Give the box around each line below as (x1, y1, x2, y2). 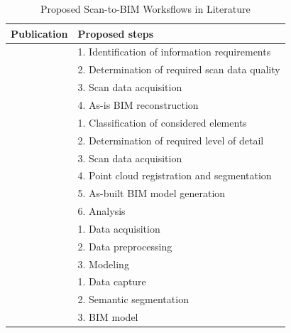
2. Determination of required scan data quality (77, 62, 280, 77)
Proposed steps (77, 26, 154, 41)
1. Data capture (77, 274, 146, 289)
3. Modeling (77, 256, 129, 271)
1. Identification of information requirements (77, 44, 271, 59)
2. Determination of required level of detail (77, 132, 264, 147)
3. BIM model (77, 310, 138, 324)
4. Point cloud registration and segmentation (77, 168, 272, 183)
